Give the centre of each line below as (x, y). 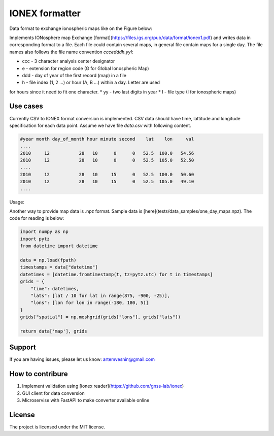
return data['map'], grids (54, 331)
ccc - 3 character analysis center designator (68, 61)
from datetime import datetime (59, 246)
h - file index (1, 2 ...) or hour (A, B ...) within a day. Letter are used (91, 82)
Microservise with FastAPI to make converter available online (86, 400)
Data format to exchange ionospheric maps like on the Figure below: (81, 28)
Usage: (17, 202)
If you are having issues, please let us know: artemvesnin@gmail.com (82, 359)
